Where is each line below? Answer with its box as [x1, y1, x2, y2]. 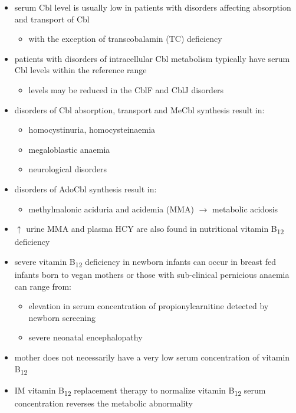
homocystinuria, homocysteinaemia [28, 123, 156, 136]
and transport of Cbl [14, 12, 90, 25]
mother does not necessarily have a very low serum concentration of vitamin [14, 350, 290, 363]
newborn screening [28, 311, 96, 323]
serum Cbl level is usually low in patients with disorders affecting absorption [14, 1, 291, 13]
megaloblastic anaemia [28, 143, 110, 155]
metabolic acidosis [212, 202, 278, 215]
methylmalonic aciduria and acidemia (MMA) [28, 202, 195, 215]
